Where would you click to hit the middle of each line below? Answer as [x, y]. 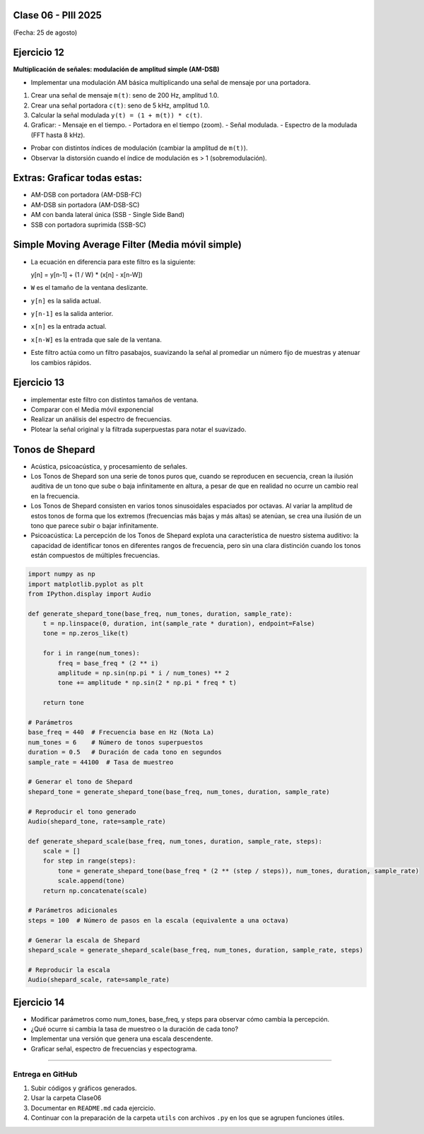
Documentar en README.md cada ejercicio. [93, 1108]
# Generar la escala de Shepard [84, 940]
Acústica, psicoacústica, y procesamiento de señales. [109, 466]
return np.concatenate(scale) [95, 890]
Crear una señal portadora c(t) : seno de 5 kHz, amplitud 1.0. [120, 105]
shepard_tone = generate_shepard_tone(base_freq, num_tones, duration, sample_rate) [179, 791]
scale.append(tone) [91, 881]
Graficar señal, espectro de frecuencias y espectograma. [114, 1048]
